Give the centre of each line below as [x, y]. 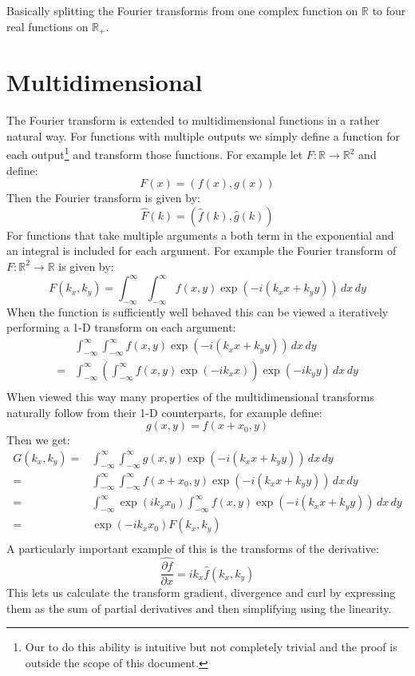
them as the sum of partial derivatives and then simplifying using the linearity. [199, 608]
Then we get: [38, 440]
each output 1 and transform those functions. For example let [155, 153]
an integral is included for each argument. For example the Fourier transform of [202, 251]
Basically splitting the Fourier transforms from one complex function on [182, 10]
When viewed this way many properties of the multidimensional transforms [190, 396]
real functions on [47, 26]
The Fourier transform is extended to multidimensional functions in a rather [193, 120]
